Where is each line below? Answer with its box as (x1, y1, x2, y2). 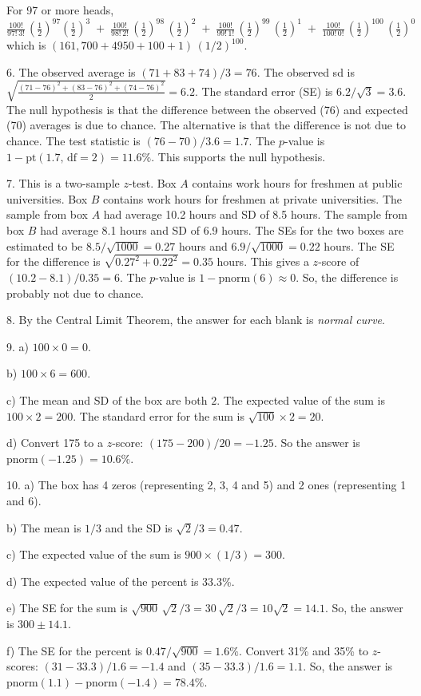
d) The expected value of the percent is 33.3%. (6, 572, 235, 589)
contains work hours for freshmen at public (192, 175, 403, 192)
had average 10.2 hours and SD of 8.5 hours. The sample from (103, 206, 407, 223)
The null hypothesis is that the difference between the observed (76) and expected (6, 101, 408, 117)
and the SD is (105, 519, 173, 536)
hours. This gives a (216, 253, 309, 270)
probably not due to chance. (6, 284, 144, 301)
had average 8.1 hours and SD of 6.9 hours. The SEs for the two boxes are (40, 221, 403, 238)
